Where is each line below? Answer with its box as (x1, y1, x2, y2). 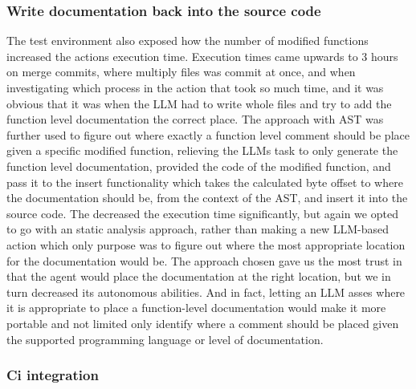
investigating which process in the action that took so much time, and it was (6, 79, 384, 95)
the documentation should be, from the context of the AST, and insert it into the (6, 189, 408, 206)
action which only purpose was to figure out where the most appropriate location (6, 236, 406, 253)
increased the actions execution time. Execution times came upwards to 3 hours (6, 47, 398, 64)
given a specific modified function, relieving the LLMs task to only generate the (6, 142, 398, 159)
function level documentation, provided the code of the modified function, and (6, 157, 391, 174)
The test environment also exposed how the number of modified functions (6, 32, 369, 49)
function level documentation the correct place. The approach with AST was (6, 111, 384, 128)
